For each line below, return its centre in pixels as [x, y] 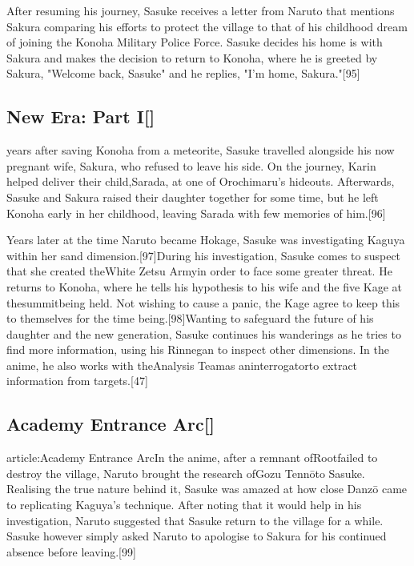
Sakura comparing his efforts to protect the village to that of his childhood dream [207, 26]
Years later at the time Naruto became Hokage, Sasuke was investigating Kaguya [206, 240]
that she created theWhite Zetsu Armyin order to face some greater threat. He [199, 271]
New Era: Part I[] [81, 116]
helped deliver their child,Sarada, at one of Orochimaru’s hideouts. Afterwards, [201, 181]
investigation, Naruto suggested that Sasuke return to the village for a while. [195, 520]
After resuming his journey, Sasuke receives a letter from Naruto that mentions [201, 10]
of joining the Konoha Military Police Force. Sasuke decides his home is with [195, 42]
